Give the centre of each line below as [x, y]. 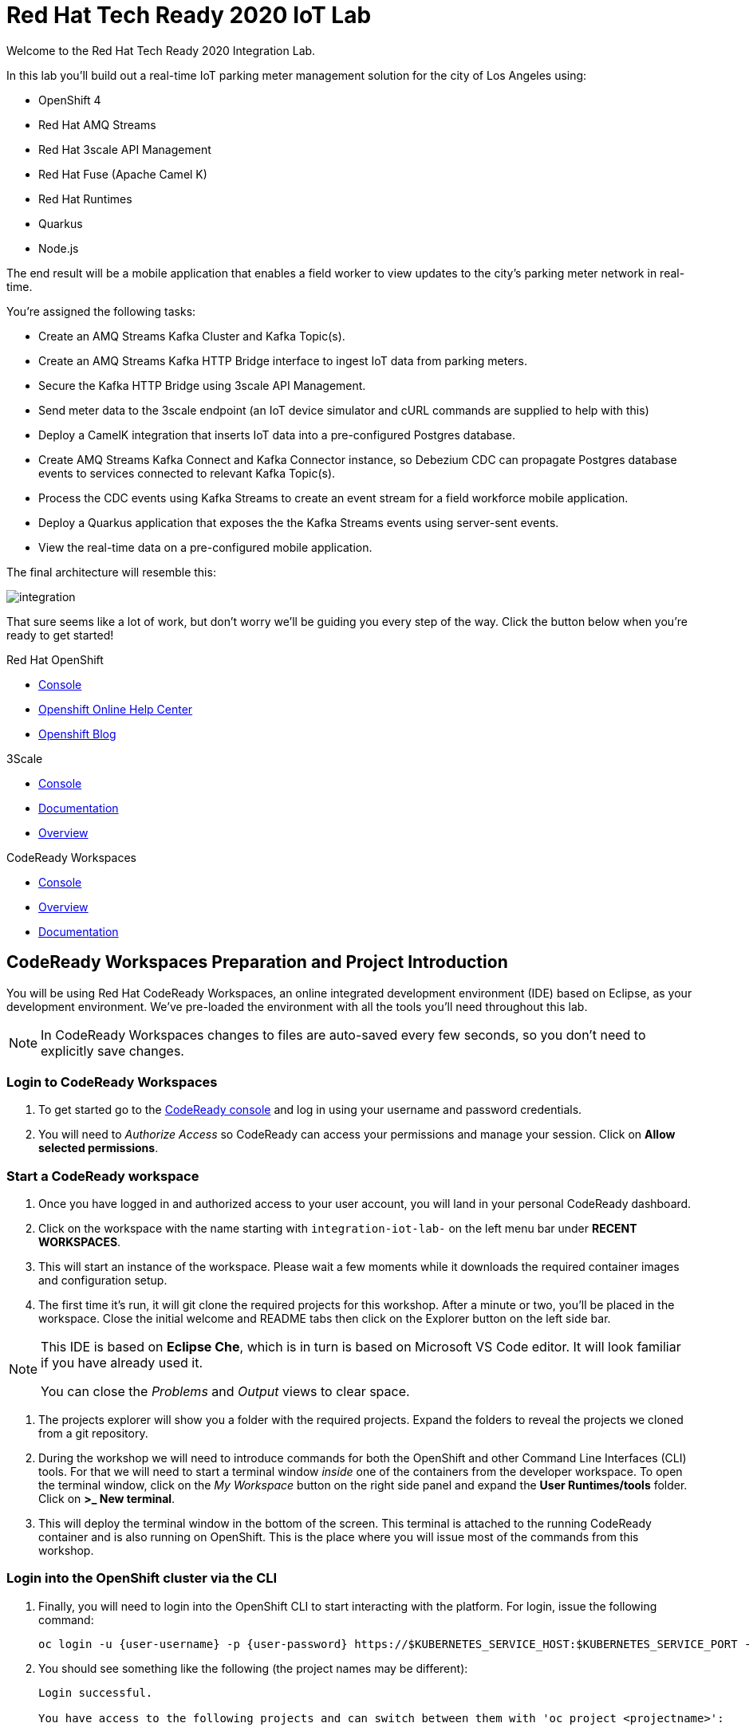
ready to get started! [60, 635]
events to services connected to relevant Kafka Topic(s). [187, 473]
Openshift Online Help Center [116, 709]
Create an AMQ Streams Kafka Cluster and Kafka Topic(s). [192, 336]
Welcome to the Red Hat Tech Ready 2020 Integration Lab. [161, 50]
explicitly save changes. [112, 1050]
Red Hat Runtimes [85, 199]
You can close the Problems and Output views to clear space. [225, 1392]
